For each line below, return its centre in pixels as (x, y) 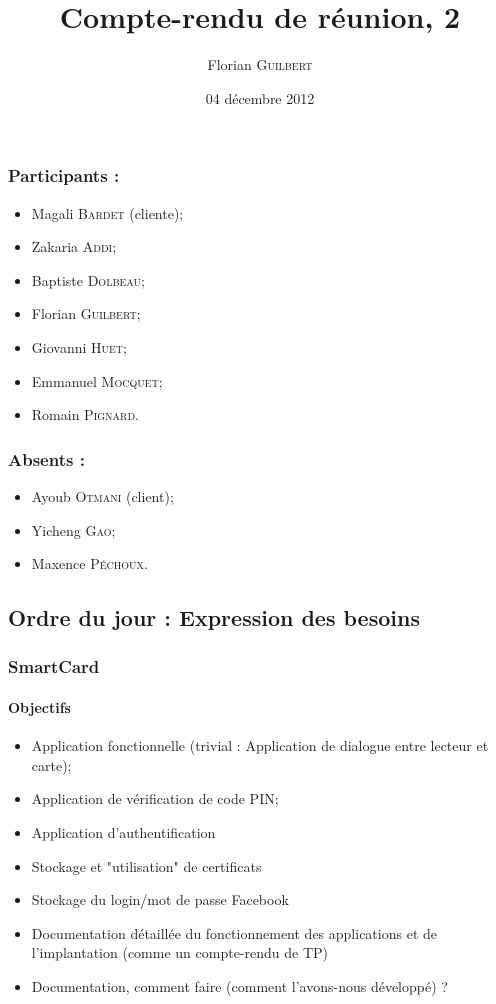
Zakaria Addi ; (74, 246)
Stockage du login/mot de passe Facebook (160, 899)
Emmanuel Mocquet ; (97, 380)
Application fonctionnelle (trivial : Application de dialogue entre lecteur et (260, 745)
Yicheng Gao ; (73, 529)
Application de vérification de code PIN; (155, 798)
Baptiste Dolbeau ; (88, 279)
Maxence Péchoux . (89, 563)
